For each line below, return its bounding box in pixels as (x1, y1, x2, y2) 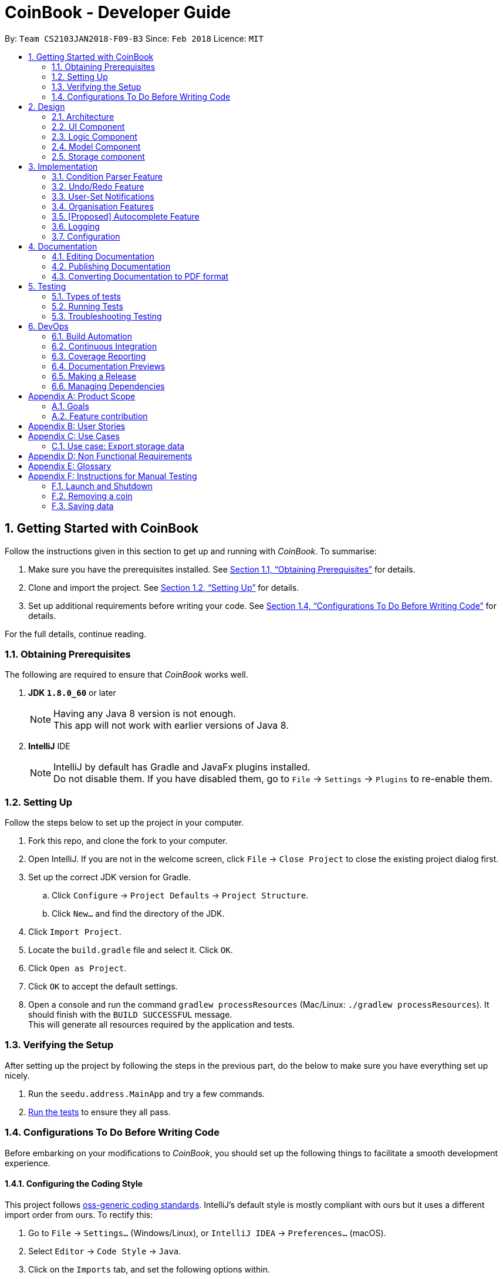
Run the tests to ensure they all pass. (28, 1106, 171, 1117)
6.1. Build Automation (52, 331, 132, 341)
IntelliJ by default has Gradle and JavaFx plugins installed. (53, 761, 310, 773)
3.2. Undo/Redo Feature (52, 181, 144, 191)
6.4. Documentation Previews (52, 361, 166, 371)
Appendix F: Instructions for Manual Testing (28, 470, 197, 481)
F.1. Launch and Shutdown (52, 480, 153, 491)
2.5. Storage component (52, 151, 145, 161)
